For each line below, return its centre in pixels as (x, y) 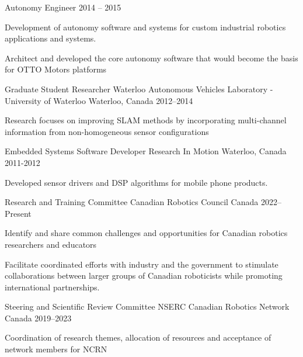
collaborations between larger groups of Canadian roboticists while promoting (144, 275)
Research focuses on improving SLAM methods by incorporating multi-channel (146, 120)
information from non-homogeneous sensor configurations (107, 131)
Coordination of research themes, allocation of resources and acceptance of (138, 337)
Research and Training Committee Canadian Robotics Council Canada (132, 202)
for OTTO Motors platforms (56, 69)
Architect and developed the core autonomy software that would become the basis (151, 58)
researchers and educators (51, 244)
